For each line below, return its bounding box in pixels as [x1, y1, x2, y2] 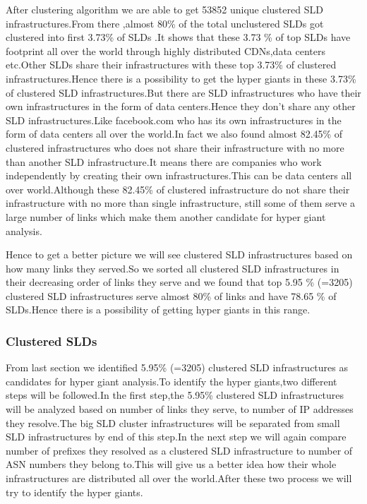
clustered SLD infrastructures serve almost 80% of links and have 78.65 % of [6, 288, 337, 303]
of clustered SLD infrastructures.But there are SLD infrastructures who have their [6, 85, 361, 100]
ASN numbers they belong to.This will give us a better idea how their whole [6, 457, 337, 472]
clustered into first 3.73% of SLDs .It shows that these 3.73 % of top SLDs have [6, 30, 351, 44]
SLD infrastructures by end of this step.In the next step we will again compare [6, 429, 347, 444]
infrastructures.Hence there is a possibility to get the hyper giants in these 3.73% [6, 71, 356, 85]
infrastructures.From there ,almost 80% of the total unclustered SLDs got [6, 16, 324, 30]
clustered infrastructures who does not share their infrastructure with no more [6, 140, 344, 155]
